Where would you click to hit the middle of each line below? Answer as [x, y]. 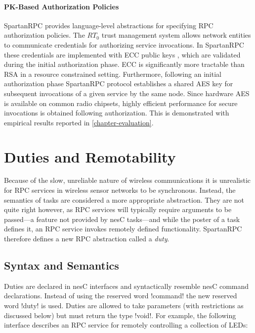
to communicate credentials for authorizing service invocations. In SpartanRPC [124, 44]
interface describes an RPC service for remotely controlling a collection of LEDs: [126, 325]
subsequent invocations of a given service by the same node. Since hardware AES [127, 93]
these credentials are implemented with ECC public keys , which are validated [122, 54]
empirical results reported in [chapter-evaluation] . [79, 122]
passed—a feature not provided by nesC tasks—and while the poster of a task [122, 219]
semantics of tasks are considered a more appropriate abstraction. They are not [124, 199]
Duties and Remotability [90, 156]
